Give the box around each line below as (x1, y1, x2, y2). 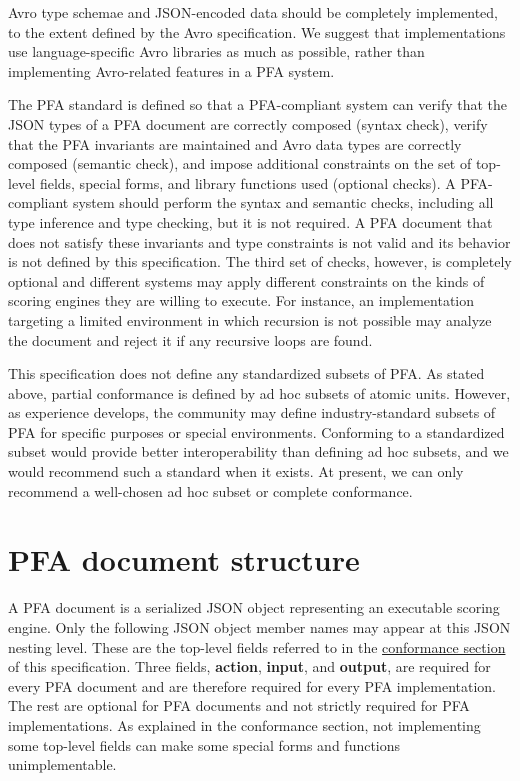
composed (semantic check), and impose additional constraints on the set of (8, 153, 472, 174)
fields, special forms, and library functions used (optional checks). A (39, 172, 456, 193)
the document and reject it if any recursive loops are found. (8, 329, 373, 350)
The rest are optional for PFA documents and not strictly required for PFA (8, 695, 470, 716)
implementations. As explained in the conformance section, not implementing (8, 714, 481, 735)
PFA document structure (8, 539, 360, 580)
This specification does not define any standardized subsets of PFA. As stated (8, 363, 485, 384)
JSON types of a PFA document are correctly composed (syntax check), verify (8, 113, 488, 134)
